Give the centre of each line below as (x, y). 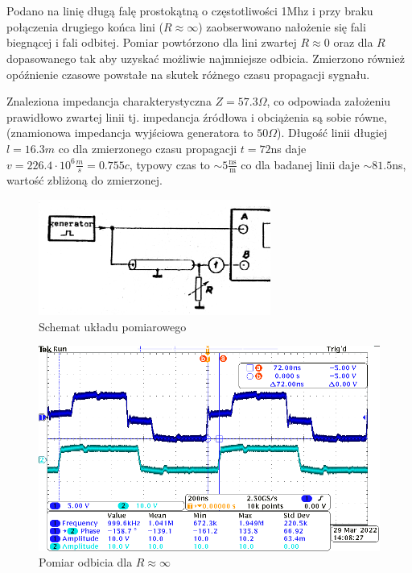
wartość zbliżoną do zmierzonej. (84, 180)
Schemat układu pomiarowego (113, 326)
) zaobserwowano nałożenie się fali (282, 26)
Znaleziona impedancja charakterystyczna (109, 101)
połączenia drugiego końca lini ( (85, 26)
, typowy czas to (169, 164)
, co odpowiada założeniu (329, 101)
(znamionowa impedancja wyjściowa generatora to (130, 133)
